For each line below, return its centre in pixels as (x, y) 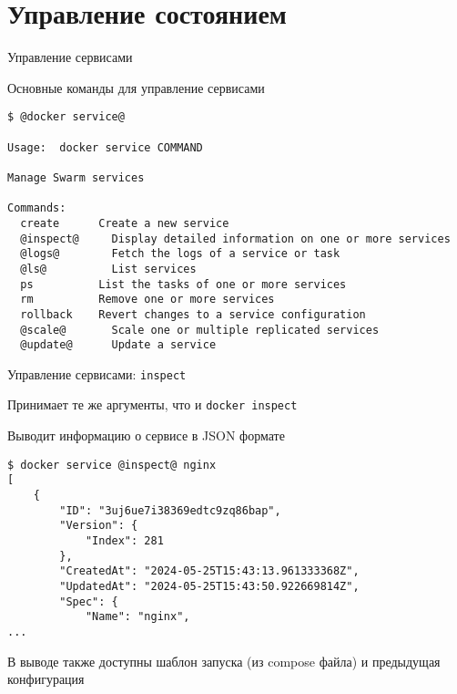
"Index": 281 (124, 541)
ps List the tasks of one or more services (183, 284)
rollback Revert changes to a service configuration (193, 314)
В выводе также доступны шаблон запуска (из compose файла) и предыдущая (224, 661)
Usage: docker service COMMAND (105, 147)
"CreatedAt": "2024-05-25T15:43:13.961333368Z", (209, 571)
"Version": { (99, 526)
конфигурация (46, 679)
